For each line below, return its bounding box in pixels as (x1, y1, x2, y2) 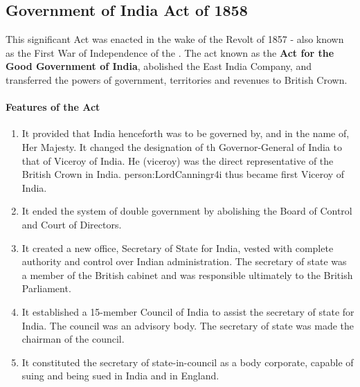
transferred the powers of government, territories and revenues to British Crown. (6, 72, 348, 87)
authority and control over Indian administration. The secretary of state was (21, 254, 347, 269)
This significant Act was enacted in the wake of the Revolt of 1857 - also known (6, 32, 344, 46)
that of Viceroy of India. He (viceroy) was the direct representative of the (21, 153, 334, 168)
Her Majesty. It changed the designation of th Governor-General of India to (21, 139, 342, 154)
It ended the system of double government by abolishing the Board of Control (21, 204, 352, 218)
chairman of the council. (21, 332, 125, 346)
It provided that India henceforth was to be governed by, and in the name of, (21, 126, 350, 141)
